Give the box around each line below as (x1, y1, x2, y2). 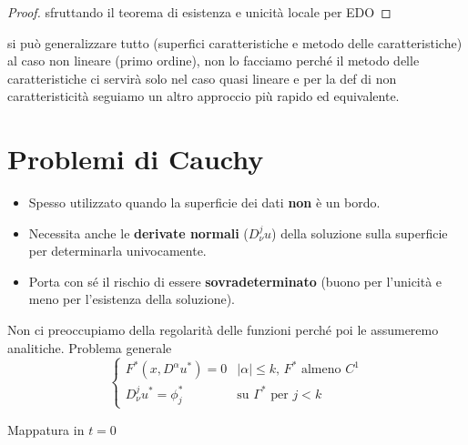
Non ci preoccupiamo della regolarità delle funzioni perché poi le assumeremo (7, 320, 439, 339)
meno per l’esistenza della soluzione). (28, 289, 235, 308)
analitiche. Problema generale (7, 338, 172, 357)
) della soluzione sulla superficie (271, 223, 448, 242)
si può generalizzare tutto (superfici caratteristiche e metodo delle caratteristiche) (7, 33, 463, 52)
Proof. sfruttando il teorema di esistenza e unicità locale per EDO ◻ (7, 3, 392, 21)
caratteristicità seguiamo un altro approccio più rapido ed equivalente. (7, 86, 400, 106)
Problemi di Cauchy (7, 140, 264, 177)
